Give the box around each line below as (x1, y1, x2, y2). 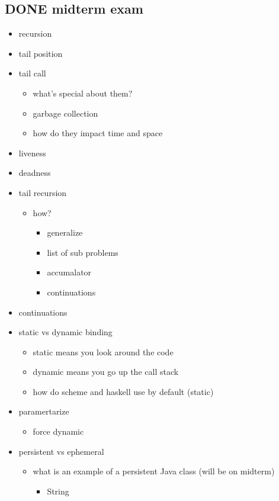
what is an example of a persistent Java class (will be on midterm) (33, 465, 275, 477)
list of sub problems (47, 246, 118, 258)
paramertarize (18, 405, 69, 417)
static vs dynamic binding (18, 326, 113, 338)
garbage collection (33, 107, 98, 119)
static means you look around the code (33, 345, 174, 358)
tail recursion (18, 186, 67, 198)
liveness (18, 146, 46, 159)
